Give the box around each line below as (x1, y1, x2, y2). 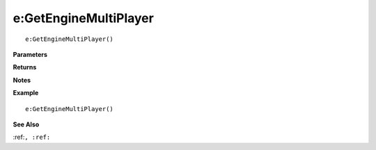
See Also (13, 120, 40, 128)
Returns (13, 63, 37, 72)
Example (13, 89, 39, 97)
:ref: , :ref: (13, 133, 51, 142)
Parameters (13, 50, 48, 58)
